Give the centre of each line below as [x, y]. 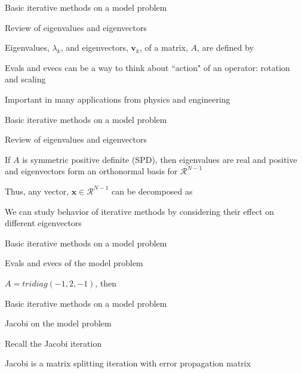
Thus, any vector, [37, 191]
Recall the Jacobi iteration [53, 343]
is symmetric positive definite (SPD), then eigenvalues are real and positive [160, 159]
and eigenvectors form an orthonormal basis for [91, 171]
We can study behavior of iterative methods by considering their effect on [140, 211]
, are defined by [226, 47]
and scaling [25, 79]
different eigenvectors [43, 223]
